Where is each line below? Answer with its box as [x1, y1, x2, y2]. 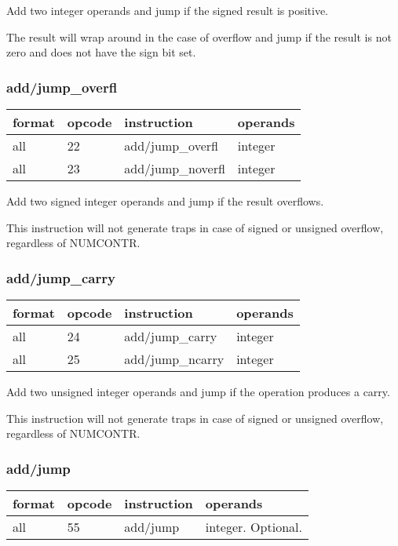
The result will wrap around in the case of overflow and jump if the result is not [6, 28, 392, 45]
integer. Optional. [205, 518, 302, 536]
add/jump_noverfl [124, 159, 225, 177]
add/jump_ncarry [124, 350, 225, 368]
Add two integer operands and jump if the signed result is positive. [6, 2, 329, 18]
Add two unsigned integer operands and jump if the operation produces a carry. [6, 384, 390, 399]
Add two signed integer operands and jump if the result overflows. [6, 193, 324, 209]
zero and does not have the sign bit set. [6, 44, 196, 60]
